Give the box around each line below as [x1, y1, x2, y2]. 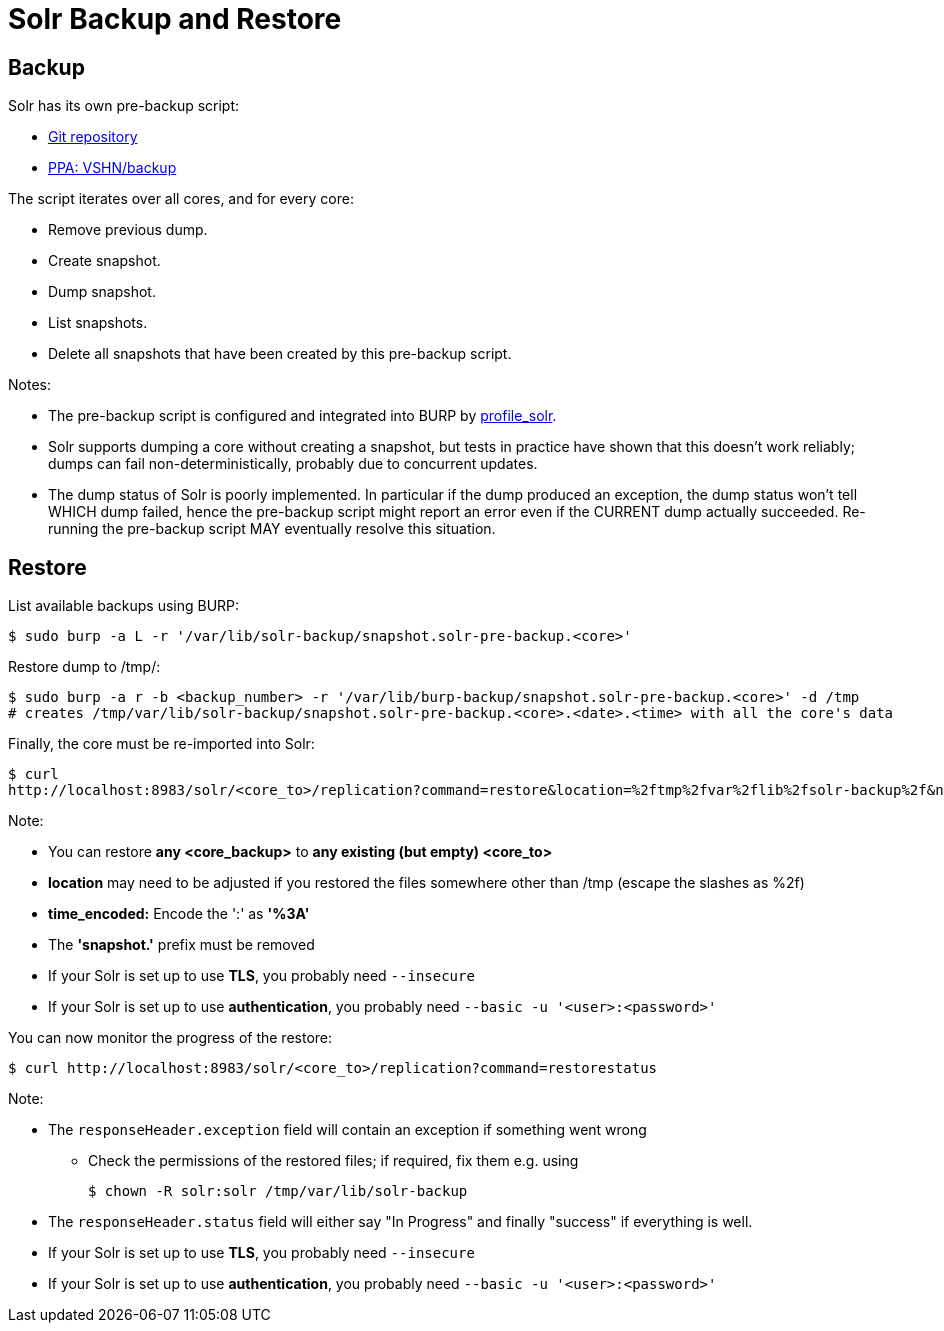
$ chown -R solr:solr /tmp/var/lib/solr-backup [88, 1183, 468, 1200]
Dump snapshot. [48, 283, 156, 301]
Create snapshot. [48, 252, 161, 270]
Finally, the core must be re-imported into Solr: [8, 735, 315, 753]
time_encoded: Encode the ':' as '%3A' [48, 905, 310, 923]
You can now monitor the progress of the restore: [8, 1029, 333, 1047]
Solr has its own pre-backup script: [8, 97, 240, 115]
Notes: [8, 376, 51, 394]
